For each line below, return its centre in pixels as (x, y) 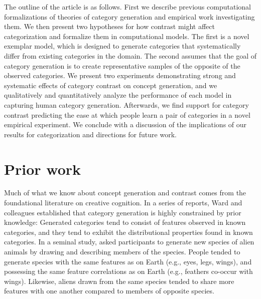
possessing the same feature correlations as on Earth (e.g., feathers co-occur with (128, 271)
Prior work (43, 169)
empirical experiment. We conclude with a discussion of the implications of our (125, 124)
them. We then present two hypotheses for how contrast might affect (109, 26)
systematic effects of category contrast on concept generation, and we (111, 85)
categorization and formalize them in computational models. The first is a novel (127, 36)
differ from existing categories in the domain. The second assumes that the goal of (130, 55)
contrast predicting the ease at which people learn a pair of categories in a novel (127, 114)
